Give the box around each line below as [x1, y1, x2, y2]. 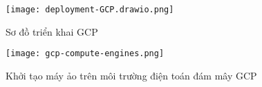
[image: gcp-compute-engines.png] [6, 49, 165, 59]
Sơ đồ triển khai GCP [6, 24, 98, 38]
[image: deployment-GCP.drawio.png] [6, 5, 174, 14]
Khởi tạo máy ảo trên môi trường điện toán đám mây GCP [6, 68, 257, 82]
